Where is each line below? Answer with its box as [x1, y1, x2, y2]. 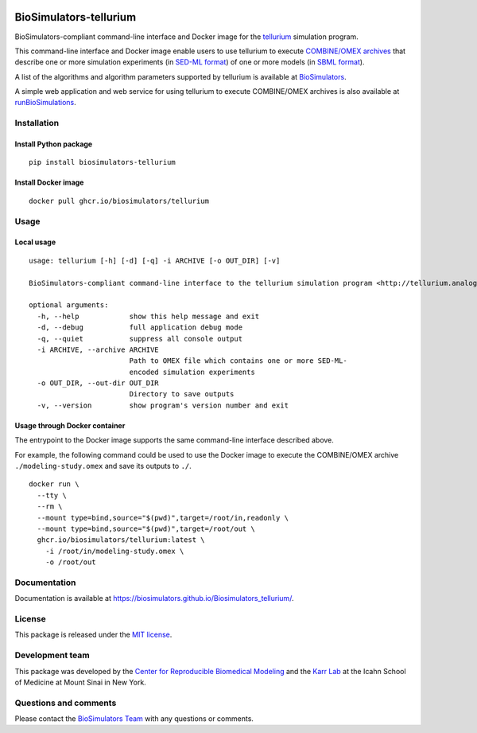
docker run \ [29, 480, 79, 489]
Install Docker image [14, 177, 84, 187]
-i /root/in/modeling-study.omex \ [45, 546, 184, 556]
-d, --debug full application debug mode [37, 323, 242, 332]
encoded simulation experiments [129, 367, 256, 376]
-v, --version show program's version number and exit [37, 400, 289, 410]
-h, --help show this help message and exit [37, 311, 260, 321]
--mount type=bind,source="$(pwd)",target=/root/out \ [37, 524, 256, 533]
